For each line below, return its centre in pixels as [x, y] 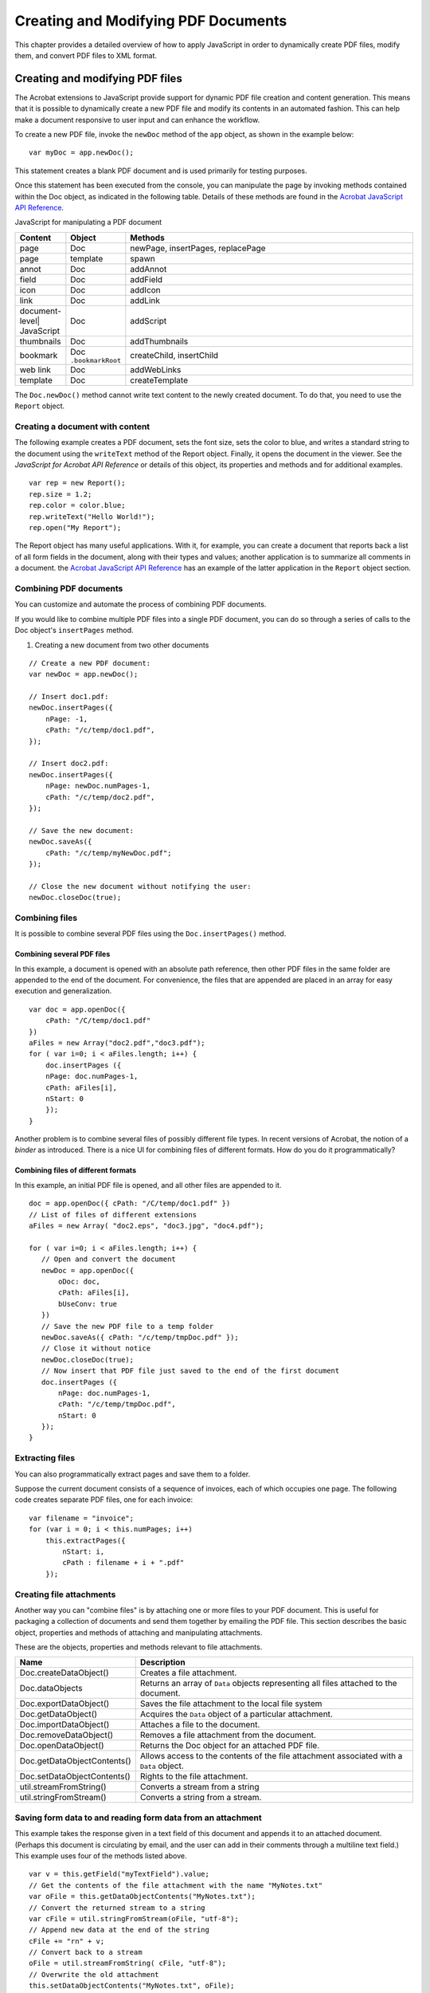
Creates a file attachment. [188, 1673]
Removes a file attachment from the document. [228, 1736]
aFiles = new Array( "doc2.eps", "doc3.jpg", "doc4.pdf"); [147, 1226]
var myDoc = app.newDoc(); [82, 153]
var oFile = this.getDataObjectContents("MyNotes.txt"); [143, 1897]
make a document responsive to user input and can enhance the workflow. [137, 120]
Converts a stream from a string [199, 1787]
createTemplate [159, 380]
